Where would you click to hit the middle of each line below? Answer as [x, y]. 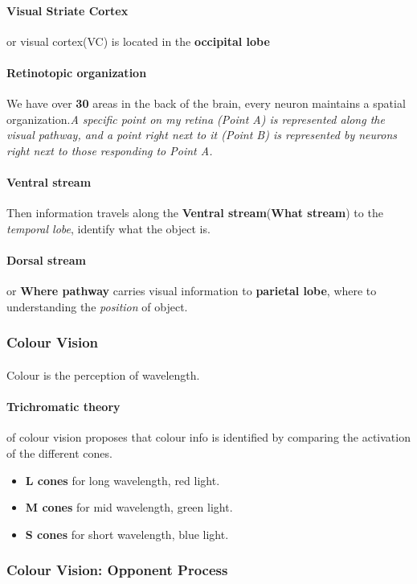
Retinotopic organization [77, 72]
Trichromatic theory [63, 407]
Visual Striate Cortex [67, 10]
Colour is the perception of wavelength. [103, 374]
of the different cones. [59, 452]
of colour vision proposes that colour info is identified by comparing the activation [208, 437]
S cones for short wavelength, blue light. [127, 534]
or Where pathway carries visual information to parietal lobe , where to [192, 291]
